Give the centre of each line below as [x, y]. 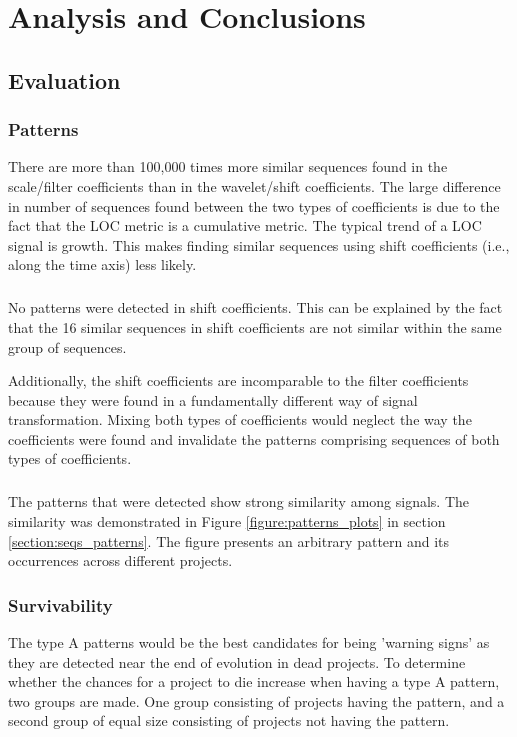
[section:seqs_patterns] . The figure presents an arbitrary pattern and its [229, 540]
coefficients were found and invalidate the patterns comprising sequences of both [254, 438]
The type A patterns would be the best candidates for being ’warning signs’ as [249, 642]
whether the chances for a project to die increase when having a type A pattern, [254, 681]
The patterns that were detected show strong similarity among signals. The [239, 501]
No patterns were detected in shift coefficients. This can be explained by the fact [255, 307]
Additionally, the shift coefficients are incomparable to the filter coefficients [238, 380]
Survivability [60, 604]
